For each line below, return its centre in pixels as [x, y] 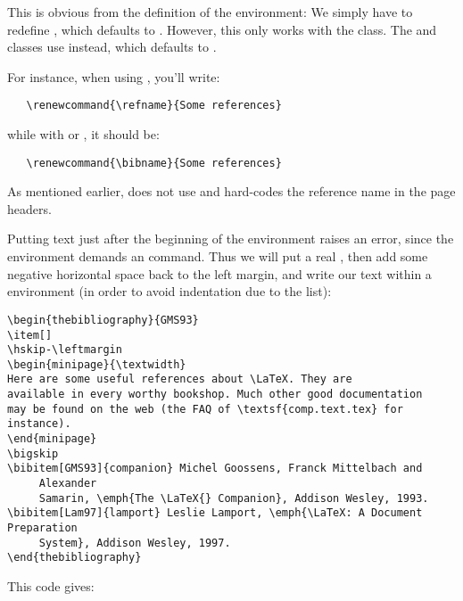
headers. [29, 208]
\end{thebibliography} [74, 558]
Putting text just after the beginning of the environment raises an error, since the [231, 239]
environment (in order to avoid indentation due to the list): [169, 291]
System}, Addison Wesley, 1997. [135, 543]
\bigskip [33, 453]
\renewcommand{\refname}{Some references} [154, 106]
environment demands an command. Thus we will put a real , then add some [218, 256]
